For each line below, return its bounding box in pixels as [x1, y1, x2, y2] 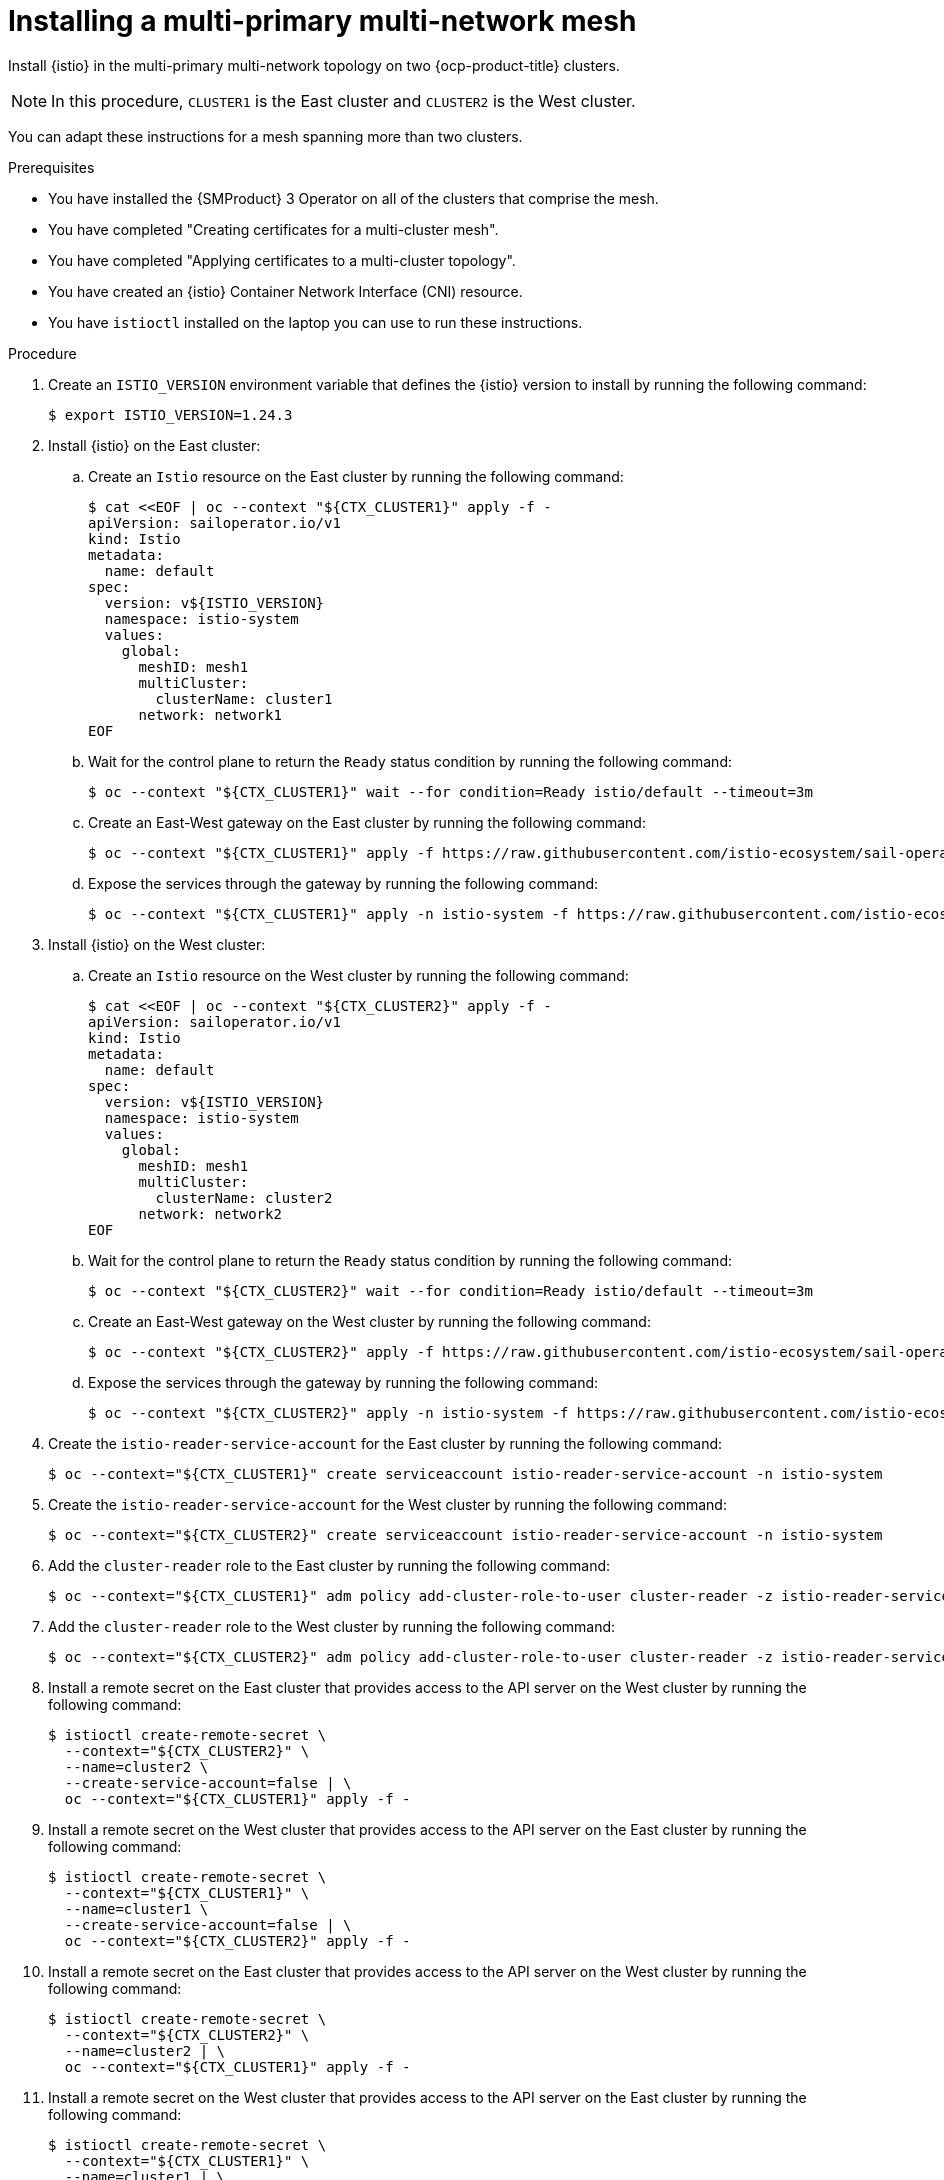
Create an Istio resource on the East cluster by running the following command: [88, 467, 624, 485]
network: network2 [138, 1205, 282, 1222]
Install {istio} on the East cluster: [48, 436, 261, 454]
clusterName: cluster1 [155, 690, 333, 707]
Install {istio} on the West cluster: [48, 935, 266, 953]
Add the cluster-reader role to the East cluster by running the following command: [48, 1556, 611, 1574]
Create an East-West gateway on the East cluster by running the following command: [88, 813, 646, 831]
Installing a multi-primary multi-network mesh [8, 4, 637, 38]
